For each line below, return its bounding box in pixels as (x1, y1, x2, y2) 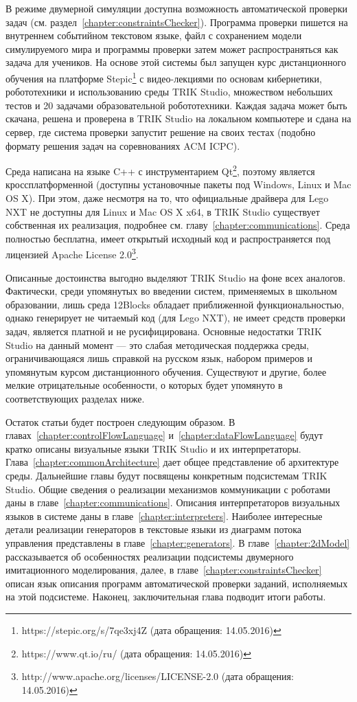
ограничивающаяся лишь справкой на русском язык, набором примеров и (5, 351, 312, 365)
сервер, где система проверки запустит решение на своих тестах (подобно (5, 125, 316, 139)
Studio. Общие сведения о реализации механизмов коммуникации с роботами (5, 482, 331, 496)
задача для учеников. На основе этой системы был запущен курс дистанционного (5, 55, 346, 69)
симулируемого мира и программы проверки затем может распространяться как (5, 41, 338, 56)
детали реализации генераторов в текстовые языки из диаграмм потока (5, 522, 302, 536)
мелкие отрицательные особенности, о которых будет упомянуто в (5, 378, 283, 392)
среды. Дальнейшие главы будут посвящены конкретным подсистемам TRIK (5, 468, 327, 482)
